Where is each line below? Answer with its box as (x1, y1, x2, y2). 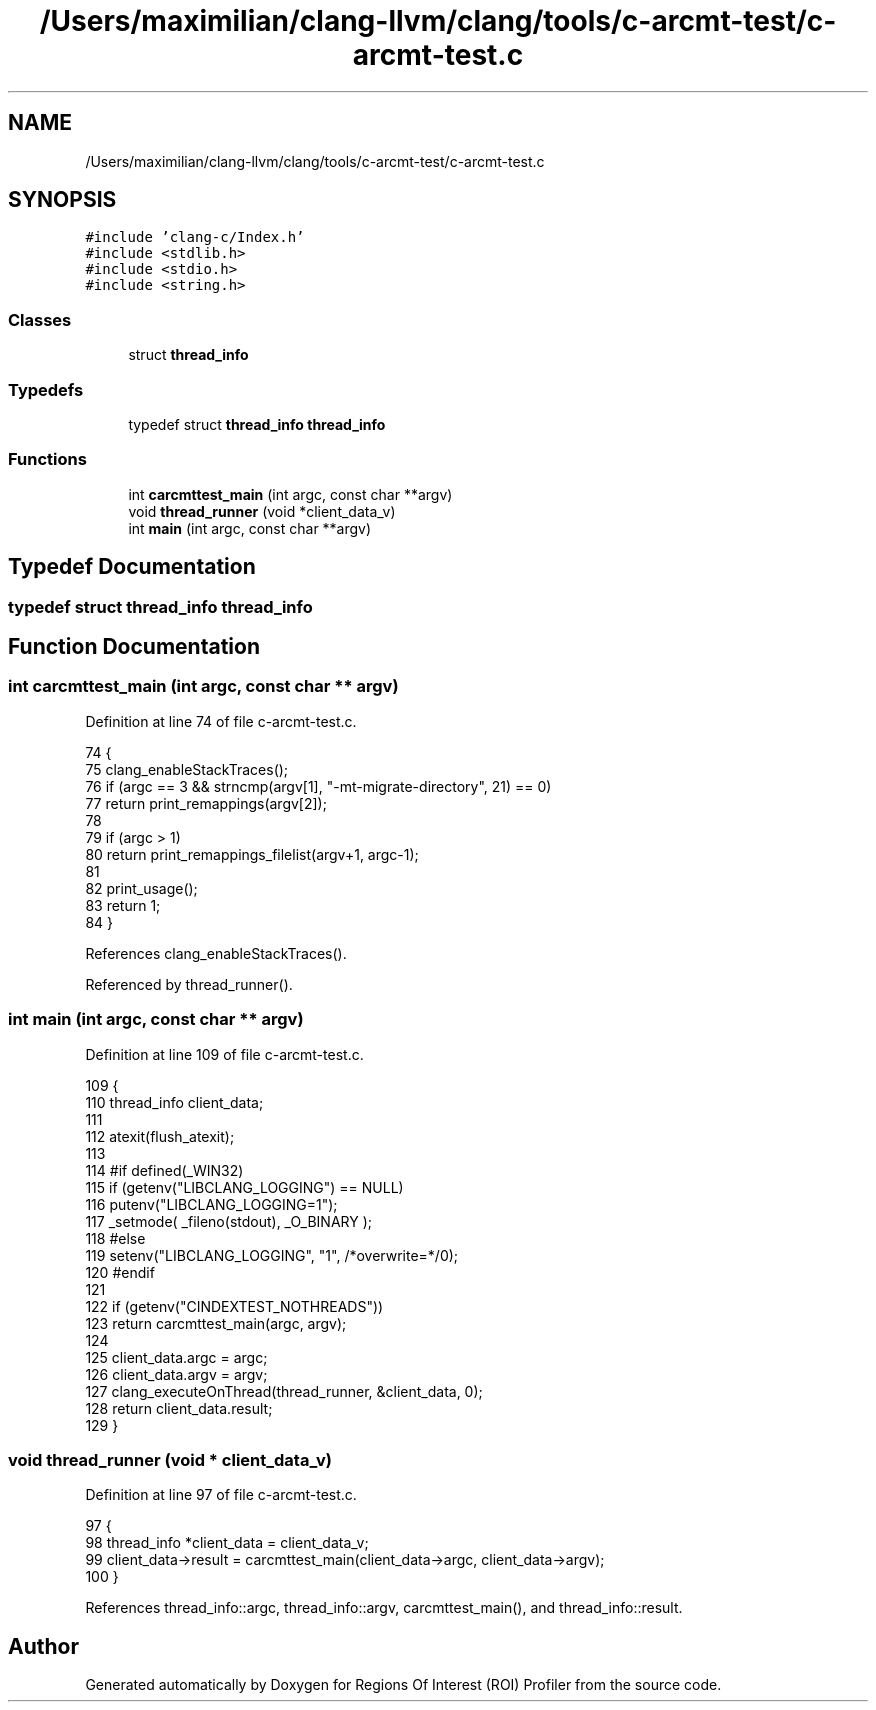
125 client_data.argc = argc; (85, 1348, 268, 1366)
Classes (8, 309, 72, 330)
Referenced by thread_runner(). (85, 975, 293, 993)
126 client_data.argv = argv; (85, 1365, 268, 1383)
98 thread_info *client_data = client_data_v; (85, 1534, 369, 1552)
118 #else (85, 1229, 146, 1247)
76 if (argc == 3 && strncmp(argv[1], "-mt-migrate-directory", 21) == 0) (85, 777, 552, 795)
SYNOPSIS (8, 187, 117, 213)
